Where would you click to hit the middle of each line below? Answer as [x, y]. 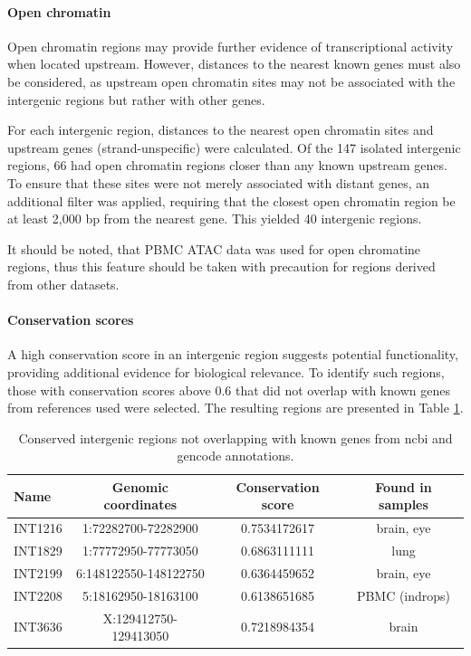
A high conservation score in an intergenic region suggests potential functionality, [233, 354]
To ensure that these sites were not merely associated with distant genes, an [219, 182]
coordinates [140, 504]
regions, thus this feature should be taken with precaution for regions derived [221, 266]
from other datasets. [63, 284]
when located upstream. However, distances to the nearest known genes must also [234, 64]
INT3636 [38, 627]
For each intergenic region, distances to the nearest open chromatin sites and [221, 130]
